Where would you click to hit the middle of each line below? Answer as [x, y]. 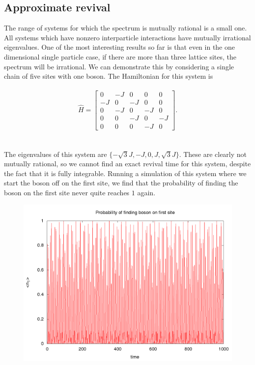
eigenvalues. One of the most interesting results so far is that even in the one [119, 47]
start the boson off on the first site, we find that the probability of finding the [121, 183]
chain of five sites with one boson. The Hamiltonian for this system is [109, 76]
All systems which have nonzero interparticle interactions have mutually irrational [127, 37]
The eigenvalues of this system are [56, 154]
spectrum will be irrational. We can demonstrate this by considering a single [119, 66]
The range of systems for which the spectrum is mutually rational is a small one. [126, 28]
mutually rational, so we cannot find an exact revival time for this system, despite [127, 164]
